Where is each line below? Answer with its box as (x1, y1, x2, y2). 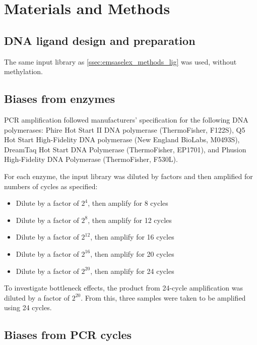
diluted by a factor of (4, 292, 70, 303)
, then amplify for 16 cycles (90, 232, 174, 242)
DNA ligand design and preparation (4, 32, 196, 48)
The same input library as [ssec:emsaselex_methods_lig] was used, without (4, 56, 237, 67)
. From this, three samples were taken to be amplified (81, 292, 246, 303)
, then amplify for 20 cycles (90, 248, 174, 259)
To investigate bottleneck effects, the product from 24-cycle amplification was (4, 282, 243, 293)
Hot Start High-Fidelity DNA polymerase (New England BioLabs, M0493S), (4, 134, 240, 145)
